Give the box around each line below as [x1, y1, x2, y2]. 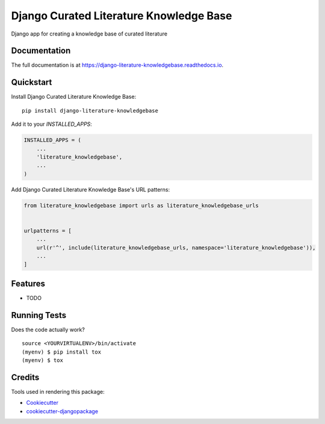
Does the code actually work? [11, 326, 85, 333]
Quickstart [11, 77, 52, 87]
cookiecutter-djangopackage [26, 407, 99, 415]
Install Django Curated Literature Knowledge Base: [11, 93, 137, 101]
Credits [11, 372, 40, 382]
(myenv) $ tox [22, 357, 63, 364]
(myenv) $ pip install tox [22, 348, 102, 355]
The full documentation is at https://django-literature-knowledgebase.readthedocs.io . [11, 61, 224, 69]
